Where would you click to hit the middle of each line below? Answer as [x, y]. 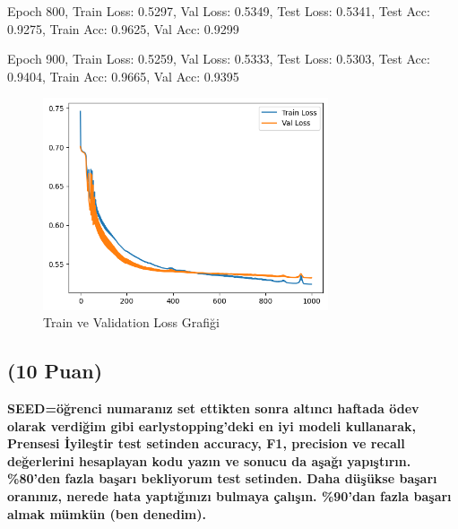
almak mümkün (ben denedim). [107, 513]
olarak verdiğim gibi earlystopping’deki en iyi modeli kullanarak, [212, 425]
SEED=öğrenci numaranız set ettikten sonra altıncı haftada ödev [213, 408]
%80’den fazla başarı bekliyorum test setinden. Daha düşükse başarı [222, 478]
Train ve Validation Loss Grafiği [131, 322]
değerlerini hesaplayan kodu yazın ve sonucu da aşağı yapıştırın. [209, 460]
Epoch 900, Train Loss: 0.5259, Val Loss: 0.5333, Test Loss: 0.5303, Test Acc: [219, 59]
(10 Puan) [55, 371]
